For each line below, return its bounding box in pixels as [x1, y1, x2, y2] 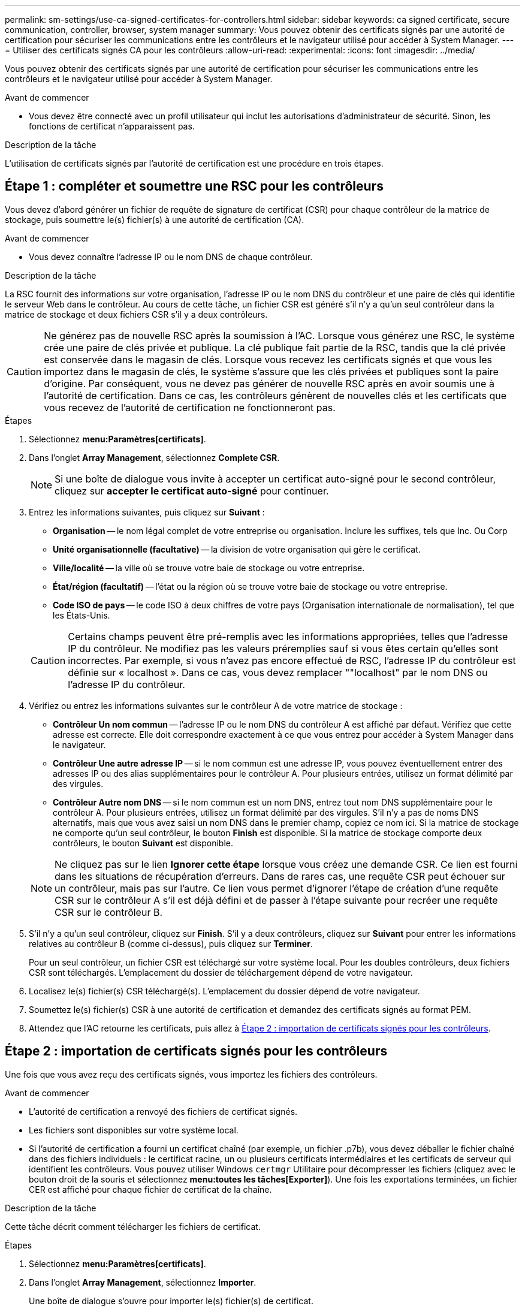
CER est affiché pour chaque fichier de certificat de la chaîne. [29, 1184, 272, 1195]
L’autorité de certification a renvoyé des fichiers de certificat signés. [29, 1106, 298, 1117]
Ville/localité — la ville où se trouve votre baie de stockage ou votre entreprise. [53, 562, 365, 573]
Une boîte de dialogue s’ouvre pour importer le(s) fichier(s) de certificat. [29, 1295, 313, 1306]
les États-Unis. [53, 610, 110, 620]
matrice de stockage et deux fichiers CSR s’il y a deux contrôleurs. [5, 309, 268, 319]
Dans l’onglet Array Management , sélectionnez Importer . [29, 1277, 257, 1287]
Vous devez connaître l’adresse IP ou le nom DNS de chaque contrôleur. [29, 251, 313, 262]
